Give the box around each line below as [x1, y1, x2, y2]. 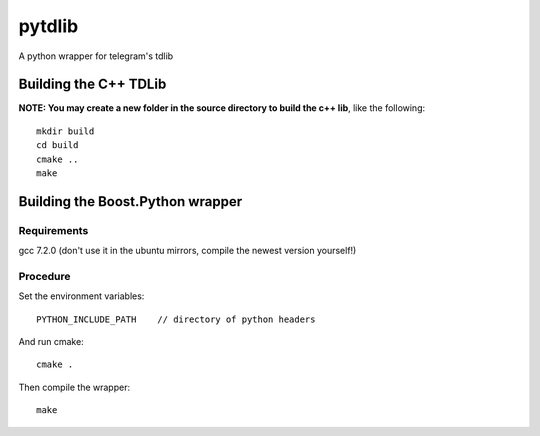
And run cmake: [18, 336, 84, 348]
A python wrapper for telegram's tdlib [18, 50, 174, 62]
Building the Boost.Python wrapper [18, 193, 243, 210]
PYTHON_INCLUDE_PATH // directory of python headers [36, 313, 316, 325]
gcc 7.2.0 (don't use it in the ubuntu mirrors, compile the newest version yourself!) [18, 245, 357, 257]
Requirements [18, 223, 89, 237]
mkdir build [36, 125, 95, 137]
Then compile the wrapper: [18, 381, 130, 393]
